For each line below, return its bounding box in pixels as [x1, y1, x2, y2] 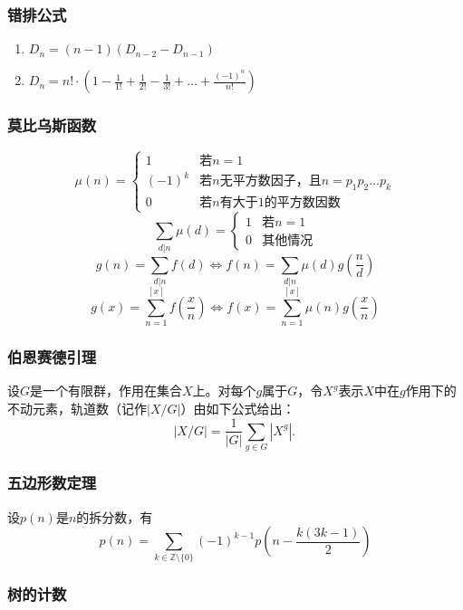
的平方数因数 [264, 196, 341, 210]
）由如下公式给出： [180, 398, 295, 417]
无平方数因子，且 [219, 175, 322, 188]
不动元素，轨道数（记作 [7, 398, 147, 417]
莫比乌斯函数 [7, 114, 97, 137]
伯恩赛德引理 [7, 346, 97, 368]
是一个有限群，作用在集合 [30, 381, 183, 400]
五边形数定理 [7, 472, 97, 494]
